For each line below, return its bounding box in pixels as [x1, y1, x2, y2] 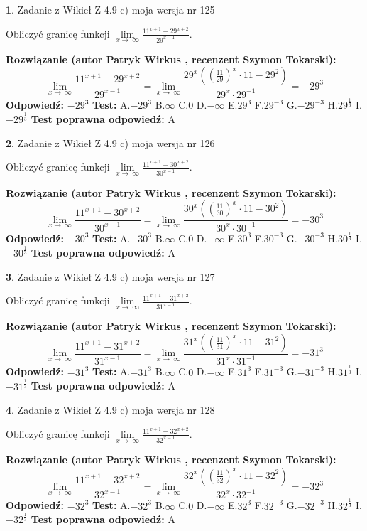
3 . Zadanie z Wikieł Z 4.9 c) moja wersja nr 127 [6, 269, 215, 284]
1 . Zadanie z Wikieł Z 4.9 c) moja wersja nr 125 [6, 2, 215, 16]
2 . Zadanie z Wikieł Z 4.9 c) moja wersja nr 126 [6, 135, 215, 150]
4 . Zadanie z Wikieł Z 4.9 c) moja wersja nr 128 [6, 402, 215, 417]
